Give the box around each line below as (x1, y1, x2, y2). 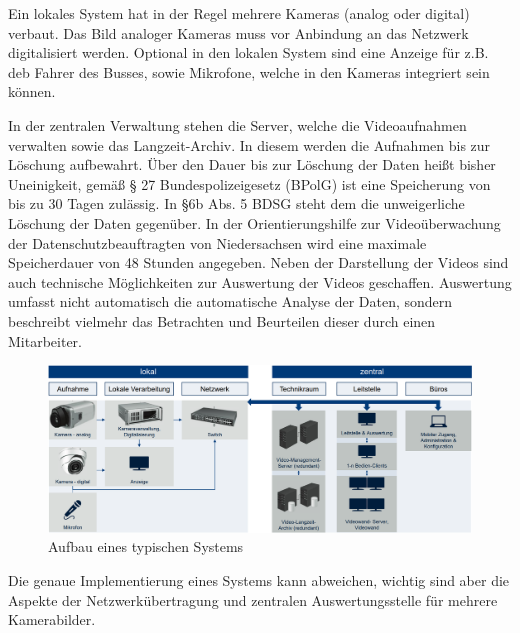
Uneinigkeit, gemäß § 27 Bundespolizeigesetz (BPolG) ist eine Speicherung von (8, 173, 491, 194)
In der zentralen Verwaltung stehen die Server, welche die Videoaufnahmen (8, 114, 467, 135)
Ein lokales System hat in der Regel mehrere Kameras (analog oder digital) (8, 3, 470, 23)
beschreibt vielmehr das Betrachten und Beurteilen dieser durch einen (8, 310, 436, 331)
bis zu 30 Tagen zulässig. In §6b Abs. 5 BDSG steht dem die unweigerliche (8, 193, 465, 214)
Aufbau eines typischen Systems (48, 536, 244, 557)
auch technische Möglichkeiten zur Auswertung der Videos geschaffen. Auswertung (8, 271, 512, 292)
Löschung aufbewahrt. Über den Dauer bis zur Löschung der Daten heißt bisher (8, 154, 496, 175)
